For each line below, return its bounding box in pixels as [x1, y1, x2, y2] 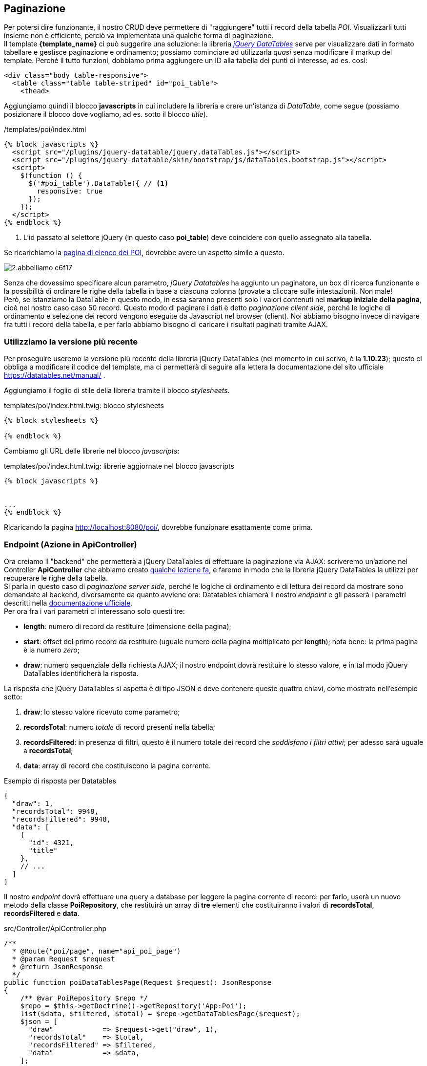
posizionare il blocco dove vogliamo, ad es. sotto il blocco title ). [4, 110, 208, 119]
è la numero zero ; [23, 645, 80, 654]
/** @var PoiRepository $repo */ [20, 994, 148, 1002]
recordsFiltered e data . [4, 909, 80, 917]
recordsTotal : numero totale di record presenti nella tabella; [23, 722, 215, 731]
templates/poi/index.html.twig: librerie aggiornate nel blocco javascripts [4, 462, 234, 471]
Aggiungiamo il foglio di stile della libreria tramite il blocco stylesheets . [4, 386, 230, 395]
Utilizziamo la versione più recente [4, 336, 138, 347]
